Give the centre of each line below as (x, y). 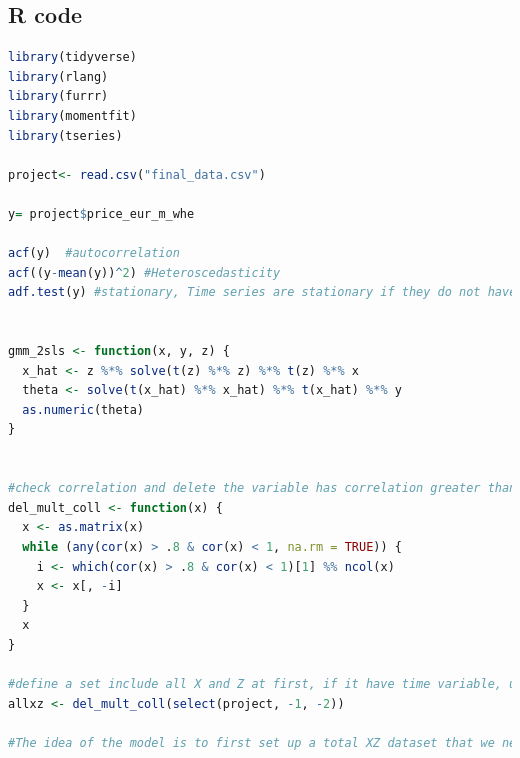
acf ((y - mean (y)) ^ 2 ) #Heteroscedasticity (144, 272)
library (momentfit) (72, 115)
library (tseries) (65, 135)
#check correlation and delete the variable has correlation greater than (262, 488)
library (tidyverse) (72, 57)
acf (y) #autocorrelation (94, 253)
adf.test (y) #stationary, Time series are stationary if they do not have (262, 292)
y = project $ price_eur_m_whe (101, 213)
